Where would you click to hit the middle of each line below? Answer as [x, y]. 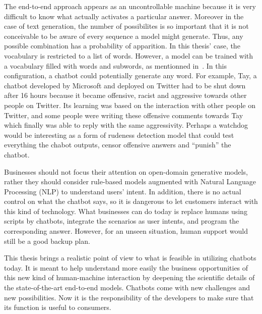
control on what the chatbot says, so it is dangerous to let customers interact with [131, 201]
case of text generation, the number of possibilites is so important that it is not [126, 26]
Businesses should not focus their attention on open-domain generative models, [126, 171]
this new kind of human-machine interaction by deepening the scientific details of [129, 277]
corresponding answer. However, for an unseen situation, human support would [126, 231]
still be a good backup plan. [47, 241]
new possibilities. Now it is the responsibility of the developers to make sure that [129, 297]
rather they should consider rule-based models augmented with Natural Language [130, 181]
